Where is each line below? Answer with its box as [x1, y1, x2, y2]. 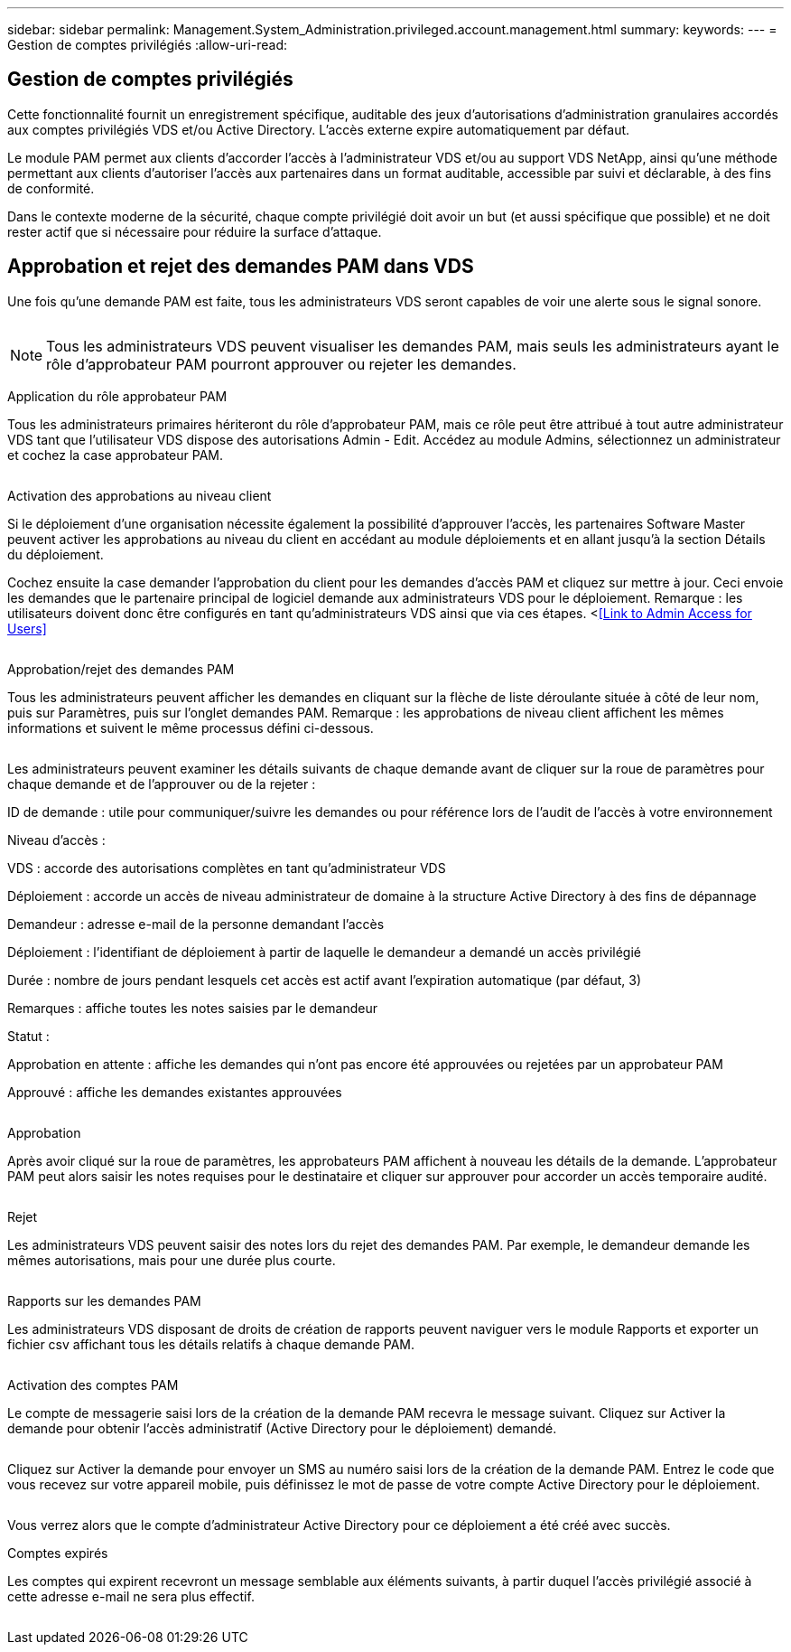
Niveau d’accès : [7, 831, 106, 848]
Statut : [7, 1028, 50, 1044]
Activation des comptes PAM [7, 1376, 179, 1393]
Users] [7, 620, 47, 636]
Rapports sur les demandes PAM [7, 1292, 201, 1309]
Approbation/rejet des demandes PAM [7, 661, 235, 677]
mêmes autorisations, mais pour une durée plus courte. [7, 1252, 336, 1268]
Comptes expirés [7, 1544, 108, 1561]
